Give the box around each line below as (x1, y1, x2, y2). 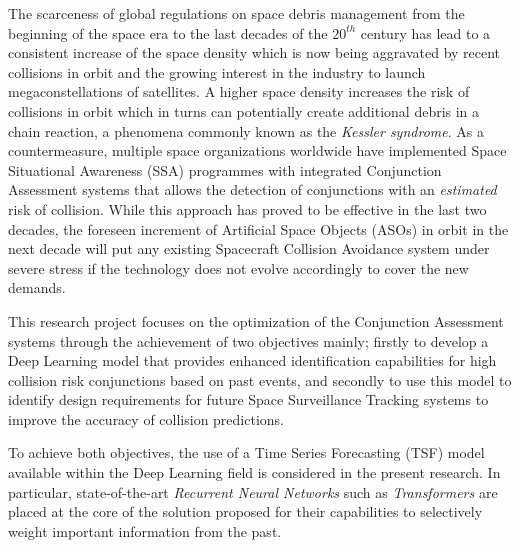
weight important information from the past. (8, 520, 282, 541)
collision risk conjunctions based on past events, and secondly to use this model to (8, 369, 512, 390)
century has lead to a (360, 22, 491, 43)
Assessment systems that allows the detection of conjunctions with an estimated (8, 179, 497, 200)
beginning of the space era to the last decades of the (8, 22, 328, 43)
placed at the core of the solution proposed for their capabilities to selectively (8, 501, 483, 522)
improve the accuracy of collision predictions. (8, 408, 284, 429)
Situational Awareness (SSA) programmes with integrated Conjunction (8, 159, 442, 180)
